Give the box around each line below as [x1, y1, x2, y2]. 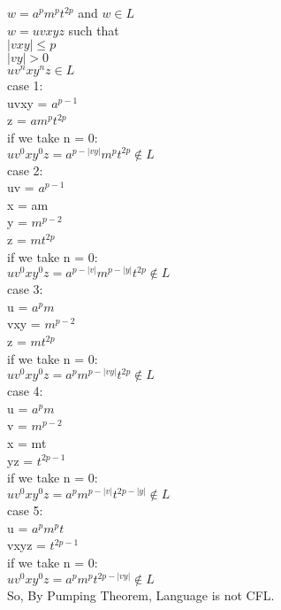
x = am [7, 195, 49, 213]
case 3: [7, 280, 43, 298]
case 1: [7, 76, 43, 95]
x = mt [7, 434, 47, 452]
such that [68, 20, 119, 39]
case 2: [7, 160, 43, 179]
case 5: [7, 501, 43, 520]
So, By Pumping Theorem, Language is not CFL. [7, 586, 275, 605]
